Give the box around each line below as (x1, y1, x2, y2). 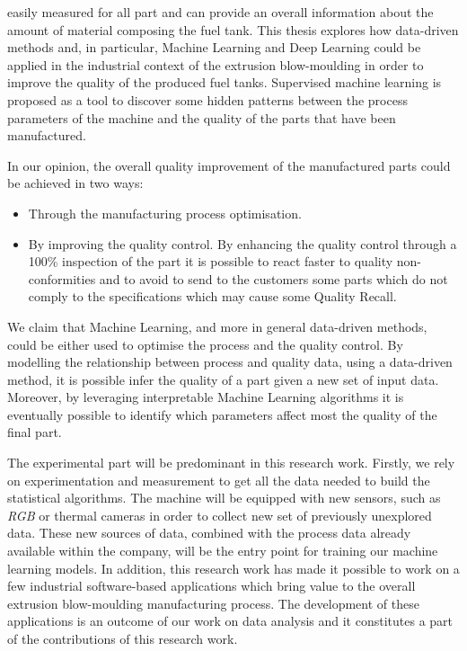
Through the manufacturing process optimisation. (28, 203, 302, 222)
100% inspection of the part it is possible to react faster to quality (28, 252, 393, 271)
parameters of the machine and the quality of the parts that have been (7, 108, 396, 127)
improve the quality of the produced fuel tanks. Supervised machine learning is (7, 73, 442, 92)
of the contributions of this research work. (7, 629, 238, 647)
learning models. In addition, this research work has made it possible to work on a (7, 558, 460, 577)
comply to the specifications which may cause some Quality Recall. (28, 287, 397, 306)
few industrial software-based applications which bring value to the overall (7, 576, 416, 595)
